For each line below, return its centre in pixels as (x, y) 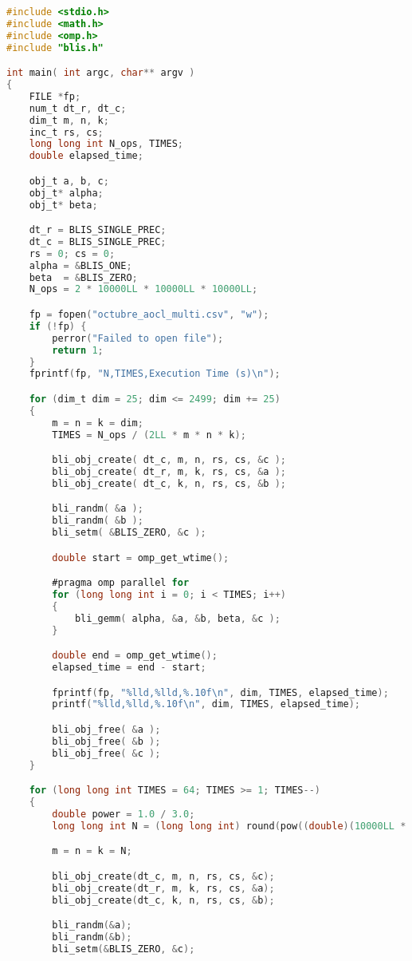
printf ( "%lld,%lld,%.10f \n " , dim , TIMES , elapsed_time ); (206, 704)
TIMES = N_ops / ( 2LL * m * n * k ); (149, 435)
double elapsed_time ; (86, 156)
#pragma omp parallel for (121, 583)
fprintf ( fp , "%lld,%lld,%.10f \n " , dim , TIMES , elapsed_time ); (220, 692)
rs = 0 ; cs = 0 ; (72, 253)
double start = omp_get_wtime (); (141, 558)
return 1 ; (78, 350)
